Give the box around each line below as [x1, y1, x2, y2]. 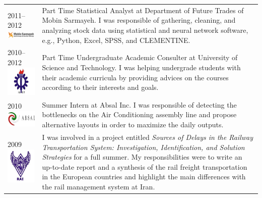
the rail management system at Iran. [42, 181, 155, 191]
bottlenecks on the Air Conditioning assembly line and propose [42, 109, 237, 120]
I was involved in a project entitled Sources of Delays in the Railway [42, 131, 253, 142]
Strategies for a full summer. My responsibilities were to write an [42, 152, 242, 162]
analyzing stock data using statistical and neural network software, [42, 24, 248, 35]
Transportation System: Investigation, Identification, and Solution [42, 141, 245, 152]
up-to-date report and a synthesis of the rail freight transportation [42, 161, 247, 172]
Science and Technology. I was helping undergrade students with [42, 62, 241, 72]
